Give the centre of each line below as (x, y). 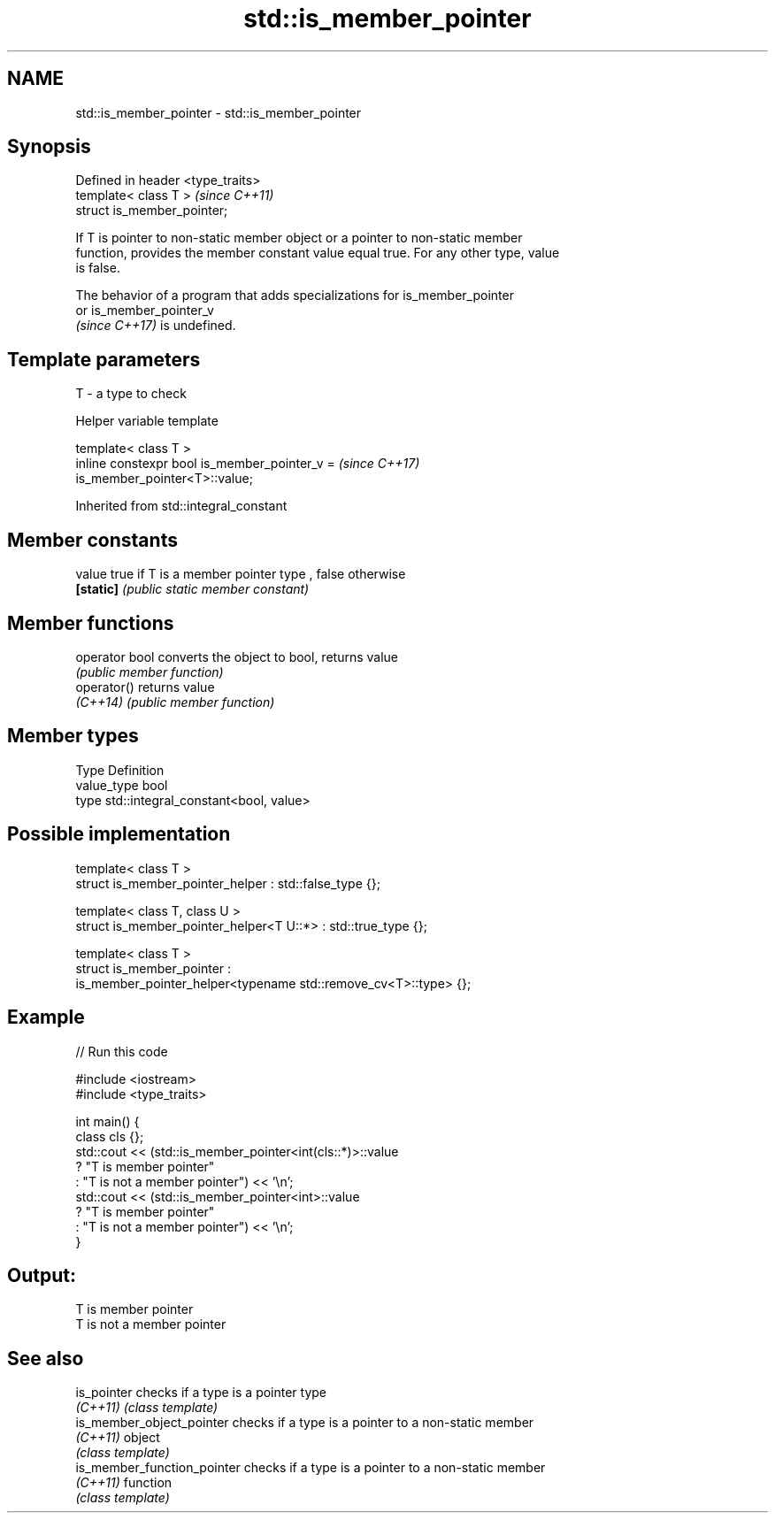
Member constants (92, 540)
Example (46, 1017)
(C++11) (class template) (147, 1408)
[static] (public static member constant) (192, 589)
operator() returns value (145, 687)
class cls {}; (110, 1136)
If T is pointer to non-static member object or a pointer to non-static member (299, 238)
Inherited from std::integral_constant (181, 506)
